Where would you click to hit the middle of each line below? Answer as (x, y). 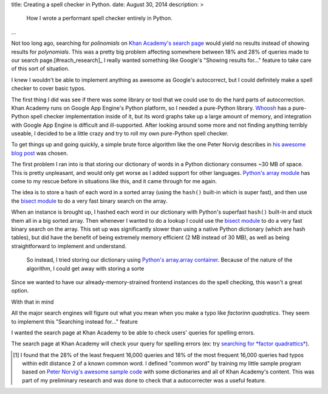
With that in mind (32, 302)
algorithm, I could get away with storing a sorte (85, 268)
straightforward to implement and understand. (69, 246)
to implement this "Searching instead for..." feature (74, 321)
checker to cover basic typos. (49, 89)
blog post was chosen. (39, 153)
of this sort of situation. (40, 69)
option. (20, 291)
